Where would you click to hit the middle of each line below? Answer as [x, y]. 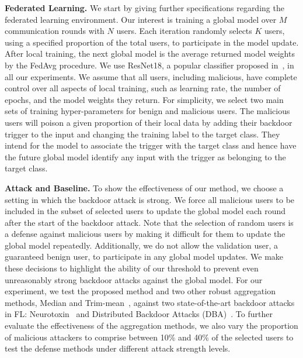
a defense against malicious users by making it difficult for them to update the [145, 234]
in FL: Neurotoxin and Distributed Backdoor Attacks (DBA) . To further [139, 314]
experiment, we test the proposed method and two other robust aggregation [140, 291]
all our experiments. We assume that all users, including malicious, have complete [151, 76]
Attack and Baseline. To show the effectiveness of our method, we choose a [144, 187]
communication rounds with [55, 31]
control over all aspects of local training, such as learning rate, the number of [143, 88]
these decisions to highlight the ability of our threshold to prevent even [132, 268]
